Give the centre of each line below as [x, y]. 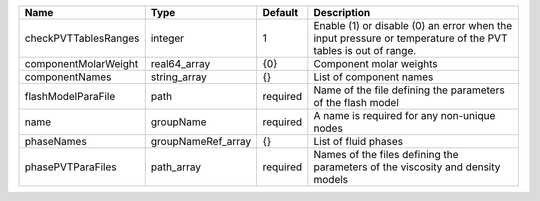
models [331, 179]
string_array [178, 77]
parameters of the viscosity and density [407, 167]
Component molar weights [376, 63]
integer [167, 38]
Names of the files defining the [386, 154]
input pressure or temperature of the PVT [410, 38]
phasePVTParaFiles [70, 167]
